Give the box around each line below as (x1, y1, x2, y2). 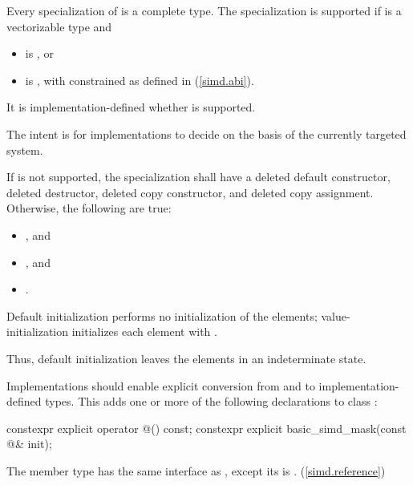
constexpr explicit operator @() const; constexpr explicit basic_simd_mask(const (6, 419, 407, 436)
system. (6, 141, 43, 158)
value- (321, 307, 350, 324)
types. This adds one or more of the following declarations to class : (45, 393, 378, 410)
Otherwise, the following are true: (6, 200, 172, 216)
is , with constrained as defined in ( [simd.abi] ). (25, 71, 254, 88)
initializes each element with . (71, 323, 217, 340)
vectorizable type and (6, 18, 112, 34)
